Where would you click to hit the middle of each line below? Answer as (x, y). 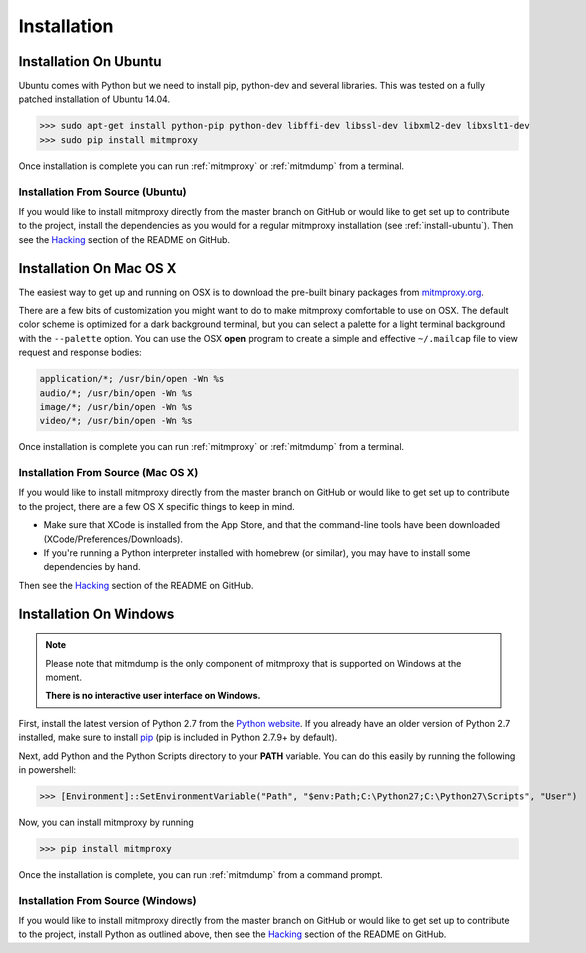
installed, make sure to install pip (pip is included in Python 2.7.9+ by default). (178, 737)
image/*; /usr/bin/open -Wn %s (116, 406)
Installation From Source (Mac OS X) (108, 473)
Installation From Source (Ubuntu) (102, 192)
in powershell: (47, 769)
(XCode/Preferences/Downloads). (113, 539)
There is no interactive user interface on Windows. (153, 696)
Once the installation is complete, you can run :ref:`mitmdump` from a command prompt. (201, 874)
